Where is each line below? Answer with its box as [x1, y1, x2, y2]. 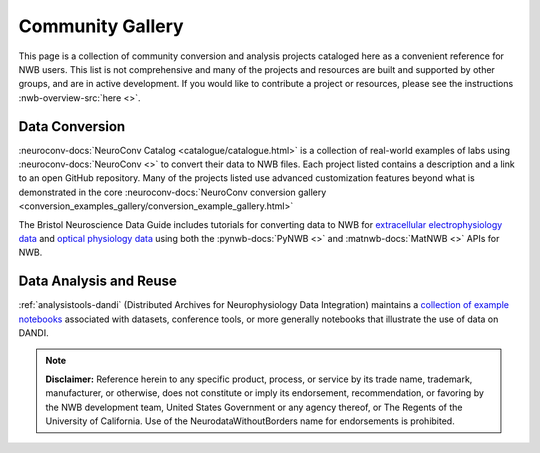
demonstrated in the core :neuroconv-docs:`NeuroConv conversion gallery [18, 186, 327, 198]
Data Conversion [18, 118, 126, 135]
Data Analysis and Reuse [18, 273, 177, 290]
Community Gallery [18, 15, 184, 37]
